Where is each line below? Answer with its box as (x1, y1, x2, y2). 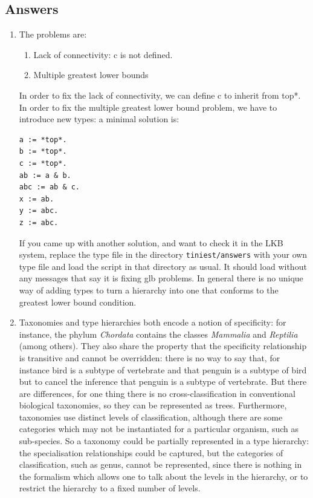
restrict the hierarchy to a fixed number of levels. (19, 482, 201, 494)
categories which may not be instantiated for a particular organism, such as (19, 422, 298, 435)
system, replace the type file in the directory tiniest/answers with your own (19, 248, 308, 261)
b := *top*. (19, 147, 67, 156)
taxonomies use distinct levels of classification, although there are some (19, 410, 283, 423)
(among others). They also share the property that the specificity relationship (19, 339, 307, 352)
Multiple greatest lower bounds (33, 68, 149, 81)
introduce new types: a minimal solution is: (19, 113, 179, 125)
